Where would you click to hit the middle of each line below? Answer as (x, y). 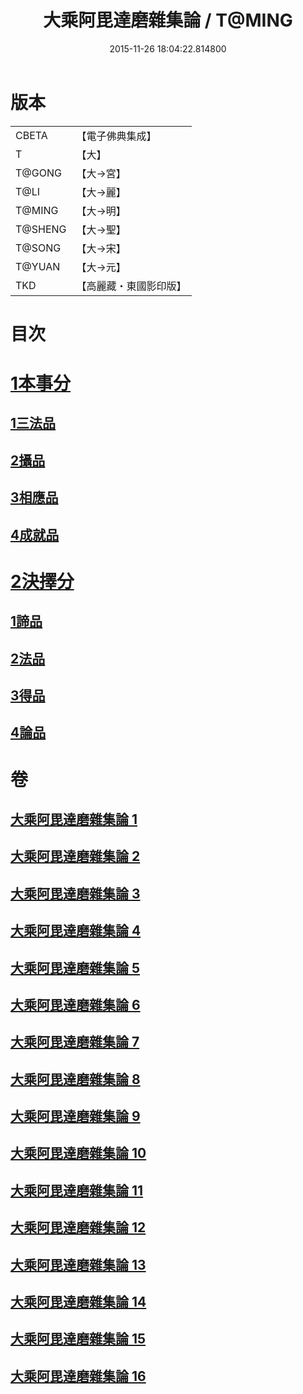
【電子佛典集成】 (116, 136)
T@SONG (38, 248)
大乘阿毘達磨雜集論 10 (78, 1153)
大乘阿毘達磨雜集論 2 (75, 856)
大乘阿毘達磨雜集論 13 (78, 1264)
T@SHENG (41, 229)
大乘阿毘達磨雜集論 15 (78, 1339)
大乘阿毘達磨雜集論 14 (78, 1302)
